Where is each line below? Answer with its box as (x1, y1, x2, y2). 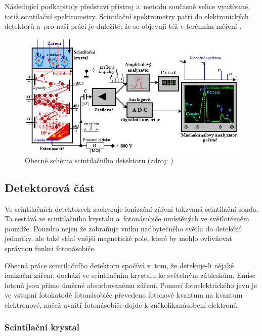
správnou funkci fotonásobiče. (5, 243, 96, 253)
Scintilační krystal (5, 321, 79, 333)
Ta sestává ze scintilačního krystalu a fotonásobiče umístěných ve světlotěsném (5, 213, 249, 224)
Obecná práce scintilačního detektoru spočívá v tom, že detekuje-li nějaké (5, 260, 234, 270)
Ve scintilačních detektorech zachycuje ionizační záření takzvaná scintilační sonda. (5, 203, 258, 214)
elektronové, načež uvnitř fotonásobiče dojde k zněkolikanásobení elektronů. (5, 299, 239, 310)
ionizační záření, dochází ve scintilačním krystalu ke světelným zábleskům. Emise (5, 270, 256, 280)
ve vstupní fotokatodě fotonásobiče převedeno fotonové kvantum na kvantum (5, 290, 243, 300)
